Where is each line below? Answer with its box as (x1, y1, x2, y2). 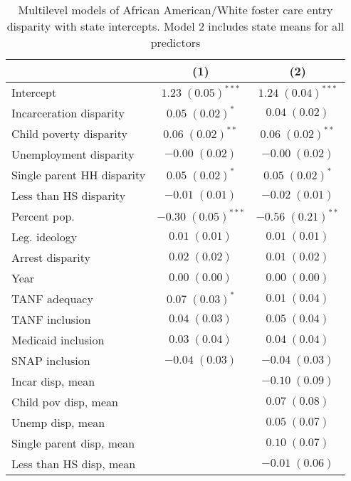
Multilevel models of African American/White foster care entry (18, 1, 333, 18)
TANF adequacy (11, 290, 93, 307)
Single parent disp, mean (11, 435, 135, 451)
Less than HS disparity (11, 187, 126, 203)
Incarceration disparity (11, 105, 125, 121)
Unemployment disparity (11, 146, 135, 162)
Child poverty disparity (11, 125, 127, 142)
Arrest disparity (11, 249, 90, 265)
